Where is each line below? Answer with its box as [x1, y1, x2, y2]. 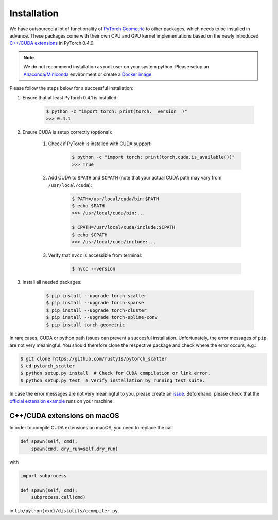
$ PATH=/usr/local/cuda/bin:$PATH [72, 195, 159, 202]
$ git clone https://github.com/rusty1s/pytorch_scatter [20, 355, 167, 362]
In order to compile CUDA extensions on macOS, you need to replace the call [9, 425, 173, 431]
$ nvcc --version [72, 266, 116, 272]
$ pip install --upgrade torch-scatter [46, 293, 147, 299]
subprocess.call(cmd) [31, 494, 86, 500]
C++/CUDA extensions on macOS [9, 411, 119, 420]
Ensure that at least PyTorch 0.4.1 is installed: [22, 95, 118, 101]
